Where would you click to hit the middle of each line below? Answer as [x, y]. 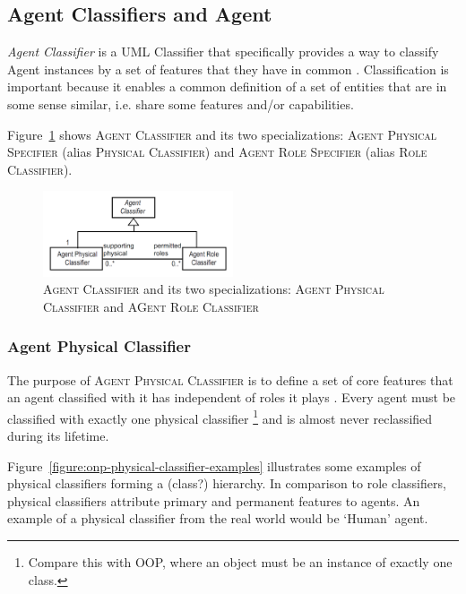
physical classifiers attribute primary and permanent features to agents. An [214, 500]
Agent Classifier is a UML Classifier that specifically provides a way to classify [223, 52]
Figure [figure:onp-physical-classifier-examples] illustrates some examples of [214, 465]
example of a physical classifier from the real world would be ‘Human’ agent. [218, 518]
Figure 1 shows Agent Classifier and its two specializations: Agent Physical [222, 134]
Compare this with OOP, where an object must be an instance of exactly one [240, 562]
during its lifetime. [58, 436]
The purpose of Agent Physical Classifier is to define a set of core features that [230, 379]
